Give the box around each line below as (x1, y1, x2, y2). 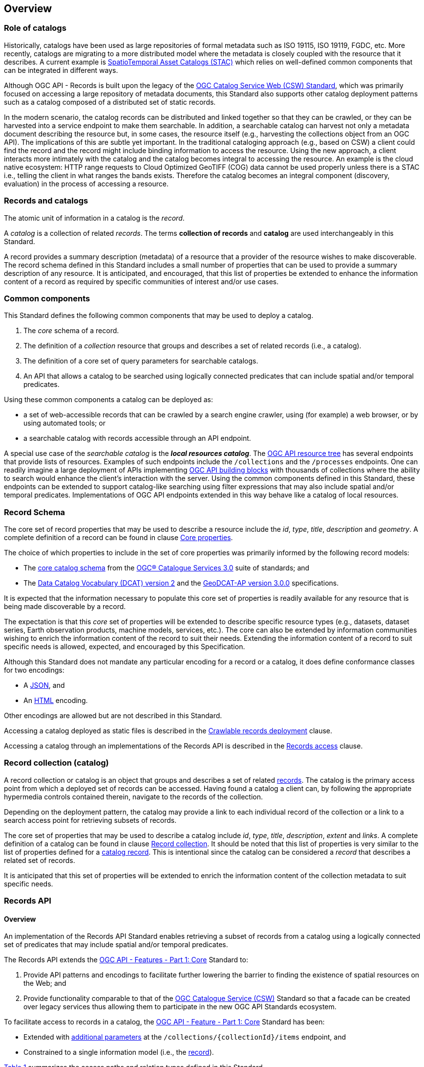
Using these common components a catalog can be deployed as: (4, 395, 213, 404)
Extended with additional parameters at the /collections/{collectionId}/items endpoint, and (23, 1033, 346, 1042)
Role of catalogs (4, 23, 66, 33)
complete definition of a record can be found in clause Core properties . (4, 533, 233, 542)
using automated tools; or (23, 419, 106, 428)
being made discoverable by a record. (4, 602, 126, 611)
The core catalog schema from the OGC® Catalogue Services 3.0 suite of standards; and (23, 564, 310, 572)
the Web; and (23, 979, 66, 988)
